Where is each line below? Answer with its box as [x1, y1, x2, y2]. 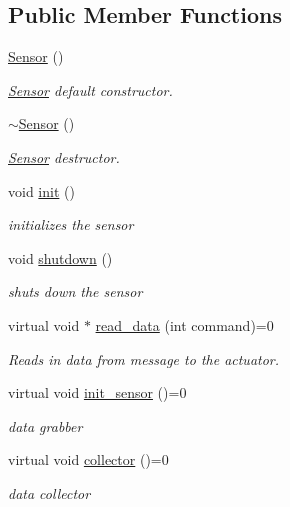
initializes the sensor [8, 214, 134, 235]
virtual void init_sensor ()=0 [8, 382, 187, 403]
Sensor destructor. [8, 146, 120, 167]
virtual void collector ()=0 [8, 449, 169, 470]
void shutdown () [8, 247, 113, 268]
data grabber [8, 415, 83, 436]
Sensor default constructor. [8, 79, 173, 100]
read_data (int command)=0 [95, 314, 274, 335]
